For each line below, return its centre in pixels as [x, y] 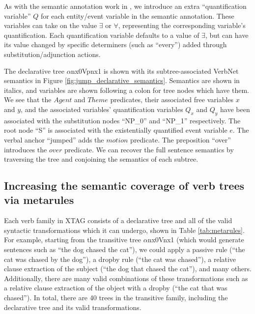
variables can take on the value [51, 25]
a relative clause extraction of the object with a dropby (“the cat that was [116, 288]
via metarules [39, 200]
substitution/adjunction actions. [52, 54]
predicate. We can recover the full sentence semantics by [149, 149]
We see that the [28, 100]
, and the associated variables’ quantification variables [102, 109]
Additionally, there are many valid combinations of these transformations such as [126, 278]
